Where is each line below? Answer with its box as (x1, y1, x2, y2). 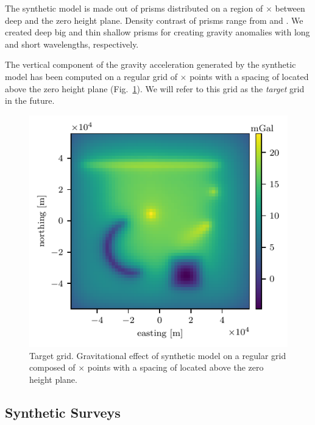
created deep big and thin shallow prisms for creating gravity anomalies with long (5, 26, 310, 38)
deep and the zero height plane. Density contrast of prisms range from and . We (5, 13, 303, 26)
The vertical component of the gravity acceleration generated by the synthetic (5, 58, 296, 71)
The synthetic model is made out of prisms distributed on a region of (5, 2, 263, 14)
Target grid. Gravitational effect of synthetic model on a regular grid (29, 349, 286, 361)
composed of (29, 361, 76, 374)
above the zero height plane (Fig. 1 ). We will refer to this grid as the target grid (5, 82, 305, 95)
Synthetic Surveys (5, 402, 121, 421)
